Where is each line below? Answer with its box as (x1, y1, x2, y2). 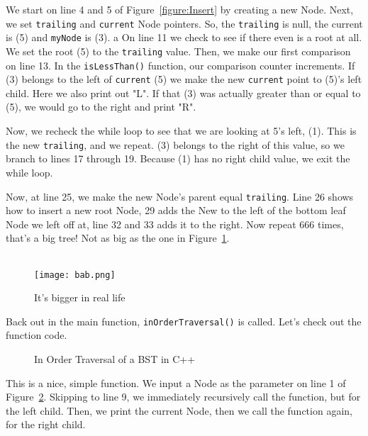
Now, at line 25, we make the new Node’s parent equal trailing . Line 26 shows (6, 189, 354, 203)
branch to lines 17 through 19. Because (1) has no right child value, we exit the (6, 151, 350, 166)
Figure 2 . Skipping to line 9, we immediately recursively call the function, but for (6, 389, 361, 404)
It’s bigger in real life (34, 290, 126, 305)
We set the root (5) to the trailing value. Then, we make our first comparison (6, 43, 351, 58)
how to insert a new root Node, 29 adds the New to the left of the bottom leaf (6, 203, 346, 218)
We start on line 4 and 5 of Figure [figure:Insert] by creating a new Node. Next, (6, 2, 354, 16)
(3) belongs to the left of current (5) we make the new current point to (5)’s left (6, 72, 362, 86)
